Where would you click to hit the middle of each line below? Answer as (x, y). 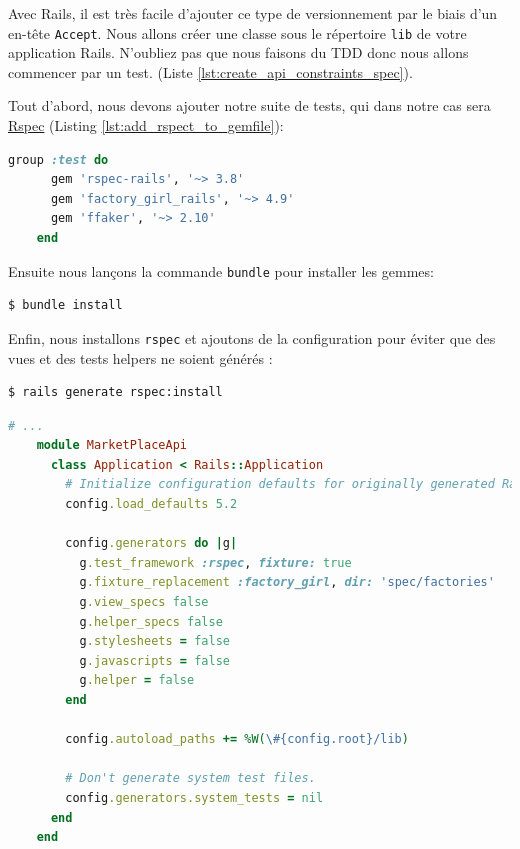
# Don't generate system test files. (190, 778)
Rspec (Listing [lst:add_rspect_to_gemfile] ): (146, 125)
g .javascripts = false (154, 660)
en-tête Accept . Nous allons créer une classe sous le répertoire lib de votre (237, 32)
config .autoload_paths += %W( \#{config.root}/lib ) (237, 739)
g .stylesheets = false (154, 641)
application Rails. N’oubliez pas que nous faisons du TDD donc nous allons (238, 52)
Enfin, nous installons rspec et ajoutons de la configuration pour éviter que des (252, 337)
